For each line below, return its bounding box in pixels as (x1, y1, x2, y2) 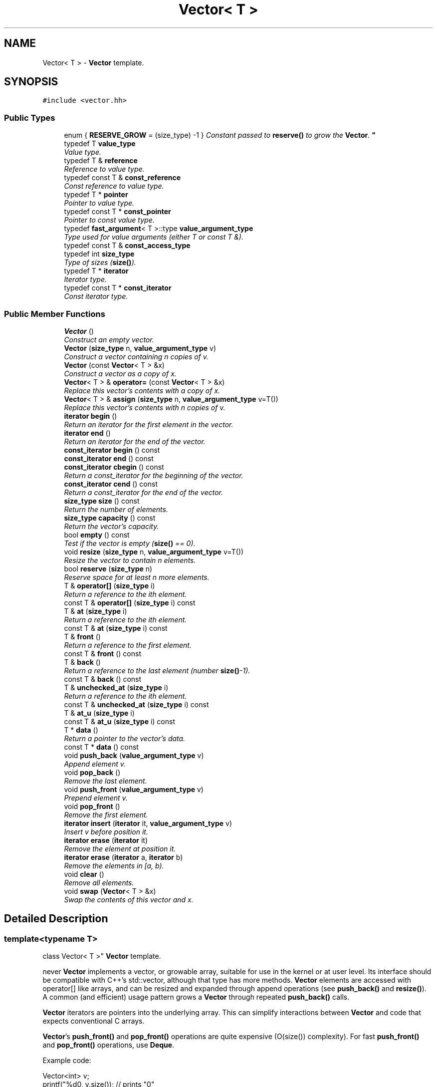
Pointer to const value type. (64, 216, 155, 225)
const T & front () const (64, 649, 141, 658)
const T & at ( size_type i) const (64, 623, 168, 632)
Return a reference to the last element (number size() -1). (64, 666, 250, 675)
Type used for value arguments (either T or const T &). (64, 233, 243, 242)
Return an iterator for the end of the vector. (64, 437, 206, 446)
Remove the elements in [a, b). (64, 861, 164, 870)
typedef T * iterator (64, 267, 129, 275)
